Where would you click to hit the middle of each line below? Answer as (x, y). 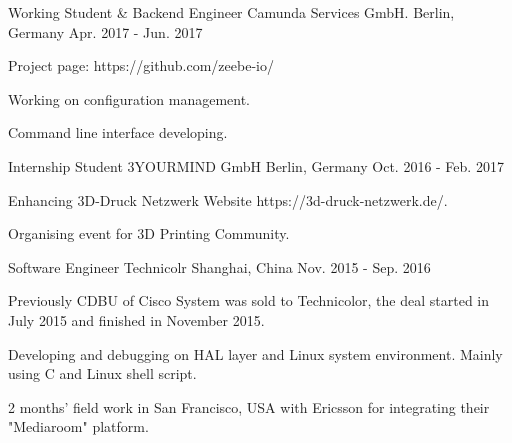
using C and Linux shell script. (102, 373)
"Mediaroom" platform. (78, 426)
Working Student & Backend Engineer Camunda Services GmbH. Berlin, (231, 12)
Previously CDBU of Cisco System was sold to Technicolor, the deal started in (249, 300)
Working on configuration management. (129, 98)
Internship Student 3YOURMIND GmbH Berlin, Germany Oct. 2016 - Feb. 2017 (256, 165)
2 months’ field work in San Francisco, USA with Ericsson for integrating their (249, 406)
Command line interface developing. (118, 132)
